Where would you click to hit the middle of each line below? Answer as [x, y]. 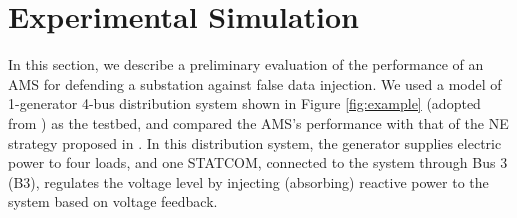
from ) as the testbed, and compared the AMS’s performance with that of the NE [258, 122]
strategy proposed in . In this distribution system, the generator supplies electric [255, 142]
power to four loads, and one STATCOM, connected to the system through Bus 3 [258, 162]
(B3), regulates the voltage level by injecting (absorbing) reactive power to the [248, 181]
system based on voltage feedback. [113, 201]
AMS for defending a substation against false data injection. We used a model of [255, 83]
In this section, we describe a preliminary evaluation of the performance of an [246, 64]
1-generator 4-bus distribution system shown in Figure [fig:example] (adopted [244, 103]
